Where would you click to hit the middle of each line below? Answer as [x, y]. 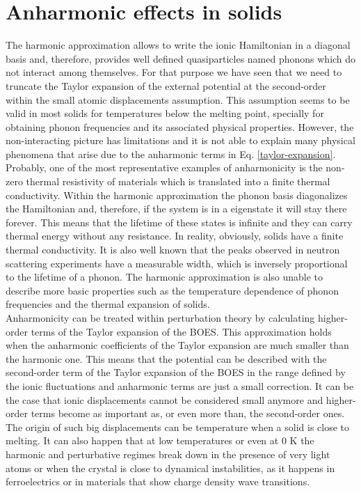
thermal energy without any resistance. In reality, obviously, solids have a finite [175, 236]
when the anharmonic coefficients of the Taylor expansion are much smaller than [177, 345]
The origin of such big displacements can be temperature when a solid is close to [178, 427]
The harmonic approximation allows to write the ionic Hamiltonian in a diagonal [178, 45]
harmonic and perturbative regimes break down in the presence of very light [168, 454]
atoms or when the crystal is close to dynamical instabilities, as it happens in [170, 468]
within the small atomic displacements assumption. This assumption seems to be [178, 99]
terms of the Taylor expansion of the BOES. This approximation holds [181, 331]
